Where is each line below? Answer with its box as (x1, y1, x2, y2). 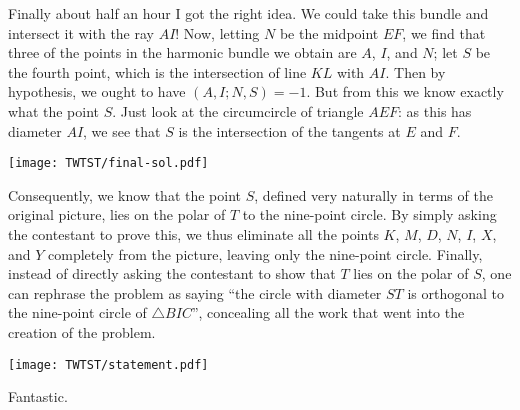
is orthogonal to (407, 282, 505, 303)
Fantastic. (8, 386, 68, 407)
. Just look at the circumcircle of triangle (112, 100, 364, 121)
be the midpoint (279, 22, 379, 43)
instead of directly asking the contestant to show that (8, 263, 336, 284)
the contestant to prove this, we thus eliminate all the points (8, 224, 379, 244)
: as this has (398, 100, 472, 121)
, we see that (83, 120, 161, 141)
